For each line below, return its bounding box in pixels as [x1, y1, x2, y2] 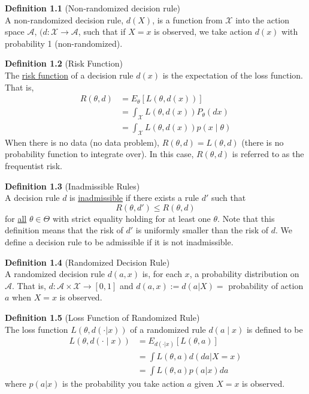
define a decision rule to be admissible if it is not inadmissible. [5, 236, 234, 248]
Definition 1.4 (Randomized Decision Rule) [5, 255, 170, 268]
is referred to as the [232, 148, 304, 160]
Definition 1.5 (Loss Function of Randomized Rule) [5, 311, 200, 323]
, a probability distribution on [189, 267, 299, 280]
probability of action [228, 279, 304, 291]
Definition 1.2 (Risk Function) [5, 57, 123, 70]
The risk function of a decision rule [5, 68, 134, 81]
